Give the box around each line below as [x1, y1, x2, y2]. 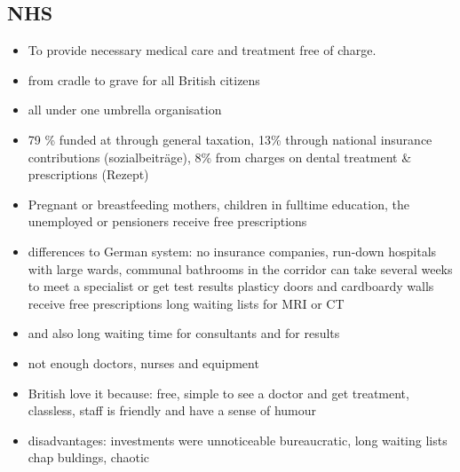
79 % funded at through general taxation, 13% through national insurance [28, 130, 432, 148]
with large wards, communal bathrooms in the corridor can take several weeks [28, 259, 453, 278]
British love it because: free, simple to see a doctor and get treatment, [28, 383, 409, 402]
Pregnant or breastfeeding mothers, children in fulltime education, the [28, 194, 409, 213]
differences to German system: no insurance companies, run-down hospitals [28, 241, 437, 260]
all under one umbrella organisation [28, 100, 222, 119]
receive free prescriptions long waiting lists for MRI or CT [28, 294, 345, 312]
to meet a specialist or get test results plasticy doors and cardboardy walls [28, 277, 434, 295]
